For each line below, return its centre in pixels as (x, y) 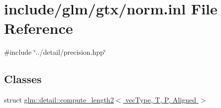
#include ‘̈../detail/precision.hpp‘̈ (55, 52)
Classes (23, 79)
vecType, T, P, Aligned (161, 100)
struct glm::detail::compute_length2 (59, 100)
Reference (39, 28)
